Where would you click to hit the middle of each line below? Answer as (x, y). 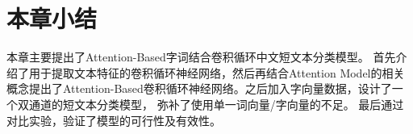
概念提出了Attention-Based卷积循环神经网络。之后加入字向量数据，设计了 (199, 88)
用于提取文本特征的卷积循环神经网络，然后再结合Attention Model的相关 (217, 72)
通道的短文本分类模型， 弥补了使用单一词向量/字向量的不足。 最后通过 (216, 104)
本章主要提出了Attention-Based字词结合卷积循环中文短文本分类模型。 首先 (201, 57)
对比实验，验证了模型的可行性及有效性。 (114, 120)
